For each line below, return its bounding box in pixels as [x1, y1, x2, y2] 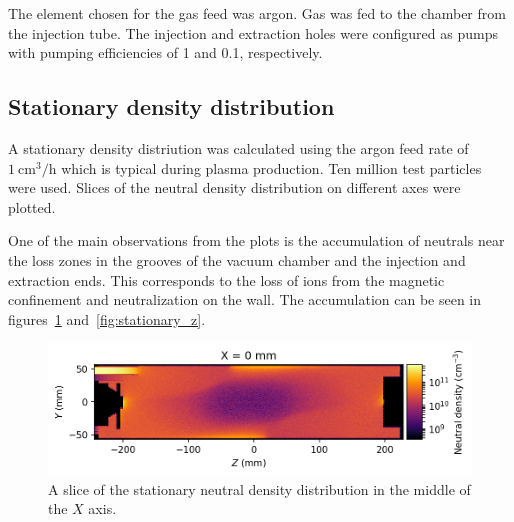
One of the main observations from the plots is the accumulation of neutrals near [8, 230, 505, 251]
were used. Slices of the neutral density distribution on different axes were [8, 177, 461, 198]
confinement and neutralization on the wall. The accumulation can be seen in [8, 289, 482, 310]
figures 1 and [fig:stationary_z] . [8, 308, 206, 329]
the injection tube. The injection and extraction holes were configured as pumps [8, 22, 498, 43]
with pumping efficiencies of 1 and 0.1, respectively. [8, 42, 323, 63]
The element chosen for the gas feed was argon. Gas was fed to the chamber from [8, 3, 506, 23]
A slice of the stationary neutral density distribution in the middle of [48, 478, 471, 499]
